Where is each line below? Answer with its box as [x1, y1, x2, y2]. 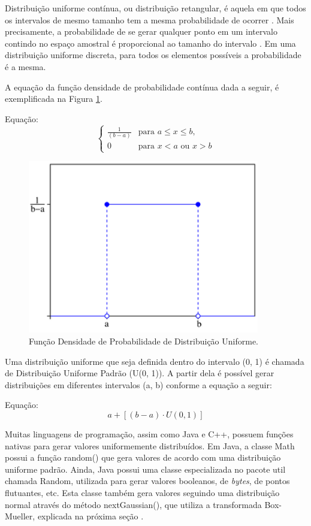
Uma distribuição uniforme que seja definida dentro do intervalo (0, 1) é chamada [5, 355, 304, 367]
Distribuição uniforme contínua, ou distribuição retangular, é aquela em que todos [5, 2, 306, 14]
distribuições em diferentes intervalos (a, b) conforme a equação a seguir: [5, 378, 272, 391]
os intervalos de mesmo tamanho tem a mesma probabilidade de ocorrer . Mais [5, 13, 294, 26]
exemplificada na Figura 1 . [5, 92, 102, 105]
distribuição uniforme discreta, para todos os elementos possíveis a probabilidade [5, 49, 301, 61]
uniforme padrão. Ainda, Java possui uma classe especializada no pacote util [5, 462, 286, 475]
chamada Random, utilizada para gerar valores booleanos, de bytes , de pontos [5, 474, 290, 487]
